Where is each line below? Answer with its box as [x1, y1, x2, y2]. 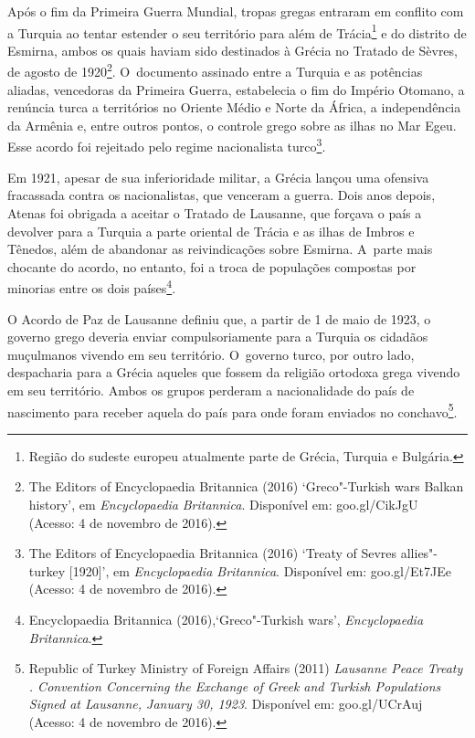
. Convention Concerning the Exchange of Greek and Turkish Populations [28, 676, 441, 695]
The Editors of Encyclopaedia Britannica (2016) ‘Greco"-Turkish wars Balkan [28, 477, 464, 496]
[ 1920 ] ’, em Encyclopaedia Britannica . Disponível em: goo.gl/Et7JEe [69, 561, 451, 580]
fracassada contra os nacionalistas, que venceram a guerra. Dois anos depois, [7, 185, 436, 205]
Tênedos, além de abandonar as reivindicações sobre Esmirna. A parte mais [7, 239, 433, 258]
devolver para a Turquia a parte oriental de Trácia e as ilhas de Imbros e [7, 221, 415, 240]
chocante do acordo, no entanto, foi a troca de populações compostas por [7, 257, 417, 276]
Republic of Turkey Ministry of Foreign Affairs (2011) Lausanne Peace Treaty [28, 659, 463, 678]
